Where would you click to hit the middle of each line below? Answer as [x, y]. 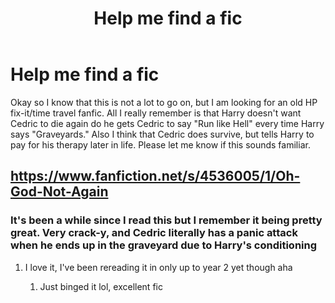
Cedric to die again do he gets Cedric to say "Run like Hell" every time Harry [167, 123]
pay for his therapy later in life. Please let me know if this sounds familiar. [160, 144]
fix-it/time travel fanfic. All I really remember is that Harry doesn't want [156, 113]
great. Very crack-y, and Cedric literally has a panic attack [154, 233]
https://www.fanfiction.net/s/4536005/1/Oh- [155, 176]
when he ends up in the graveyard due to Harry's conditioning [164, 245]
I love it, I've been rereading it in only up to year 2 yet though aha [158, 267]
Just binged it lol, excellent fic [101, 286]
